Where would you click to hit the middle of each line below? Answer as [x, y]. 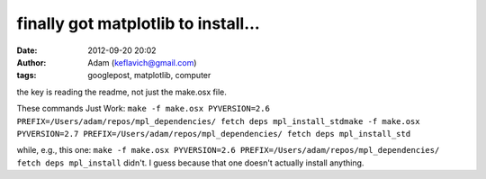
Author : [31, 62]
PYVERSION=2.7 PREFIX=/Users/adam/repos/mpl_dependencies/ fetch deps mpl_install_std [214, 134]
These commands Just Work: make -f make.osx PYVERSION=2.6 [143, 109]
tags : [27, 76]
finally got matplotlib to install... [138, 23]
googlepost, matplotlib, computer [149, 76]
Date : [27, 50]
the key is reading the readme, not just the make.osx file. [121, 92]
